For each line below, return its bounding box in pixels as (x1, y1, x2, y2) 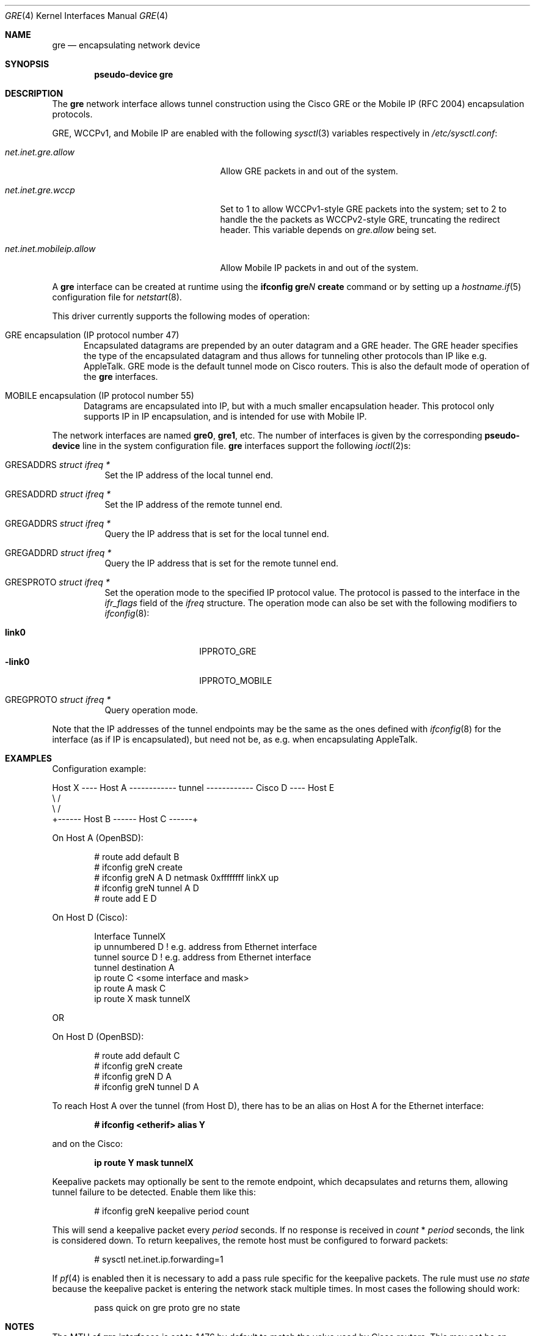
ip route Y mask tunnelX (94, 1157, 194, 1168)
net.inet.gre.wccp (5, 185, 75, 195)
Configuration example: (52, 763, 147, 774)
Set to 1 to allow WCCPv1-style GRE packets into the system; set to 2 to (220, 204, 507, 214)
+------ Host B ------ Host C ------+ (52, 814, 198, 824)
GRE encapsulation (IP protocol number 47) (5, 330, 180, 340)
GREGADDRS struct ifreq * (5, 518, 111, 529)
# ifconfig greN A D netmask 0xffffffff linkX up (94, 872, 279, 883)
